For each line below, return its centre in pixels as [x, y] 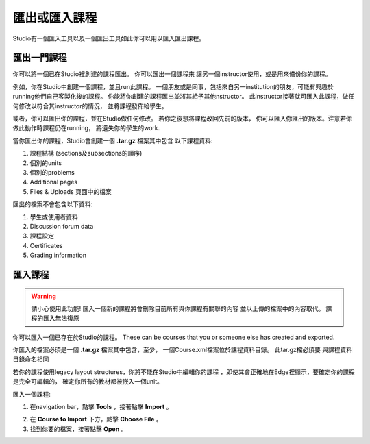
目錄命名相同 [31, 359]
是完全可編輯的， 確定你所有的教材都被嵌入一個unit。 [88, 382]
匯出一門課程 [40, 58]
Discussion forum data [62, 226]
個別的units [46, 163]
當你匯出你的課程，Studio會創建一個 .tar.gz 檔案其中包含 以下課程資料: [113, 140]
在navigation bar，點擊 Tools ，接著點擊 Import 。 [101, 407]
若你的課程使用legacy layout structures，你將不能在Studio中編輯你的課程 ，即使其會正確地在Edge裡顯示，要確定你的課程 [184, 372]
